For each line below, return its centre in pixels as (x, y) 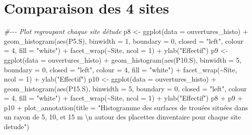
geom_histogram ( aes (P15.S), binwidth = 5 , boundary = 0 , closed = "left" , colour (126, 88)
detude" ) (17, 127)
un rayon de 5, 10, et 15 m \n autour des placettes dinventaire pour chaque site (123, 117)
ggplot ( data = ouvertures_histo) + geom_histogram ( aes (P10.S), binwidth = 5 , (123, 59)
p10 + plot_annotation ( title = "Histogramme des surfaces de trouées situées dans (126, 107)
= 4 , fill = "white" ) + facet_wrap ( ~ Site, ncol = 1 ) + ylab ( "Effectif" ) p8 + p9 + (123, 98)
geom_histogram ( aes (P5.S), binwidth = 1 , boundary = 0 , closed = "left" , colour (124, 41)
